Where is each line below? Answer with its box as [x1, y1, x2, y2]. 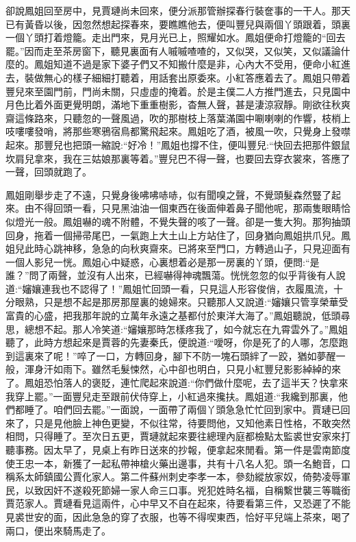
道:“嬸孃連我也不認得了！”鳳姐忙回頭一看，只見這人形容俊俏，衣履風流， [5, 281, 334, 295]
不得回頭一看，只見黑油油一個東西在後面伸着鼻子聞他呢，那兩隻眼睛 [34, 201, 341, 215]
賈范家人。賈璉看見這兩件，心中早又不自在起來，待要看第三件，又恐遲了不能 [5, 496, 351, 510]
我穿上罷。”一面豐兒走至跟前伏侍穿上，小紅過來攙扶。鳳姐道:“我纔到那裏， [5, 389, 339, 403]
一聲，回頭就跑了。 [5, 164, 92, 179]
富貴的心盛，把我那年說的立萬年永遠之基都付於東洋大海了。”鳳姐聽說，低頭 [5, 308, 341, 323]
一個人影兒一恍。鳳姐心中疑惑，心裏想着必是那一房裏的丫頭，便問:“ [5, 254, 310, 269]
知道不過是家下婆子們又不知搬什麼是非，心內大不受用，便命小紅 [53, 57, 341, 71]
